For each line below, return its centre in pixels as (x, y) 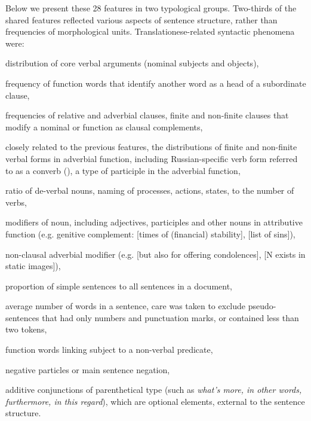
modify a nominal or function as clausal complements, (104, 126)
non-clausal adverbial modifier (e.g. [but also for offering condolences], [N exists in (155, 254)
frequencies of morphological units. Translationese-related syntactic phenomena (150, 31)
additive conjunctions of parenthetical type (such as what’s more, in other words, (154, 390)
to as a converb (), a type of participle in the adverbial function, (123, 170)
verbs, (16, 202)
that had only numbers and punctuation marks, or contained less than (170, 317)
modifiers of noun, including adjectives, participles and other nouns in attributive (154, 222)
